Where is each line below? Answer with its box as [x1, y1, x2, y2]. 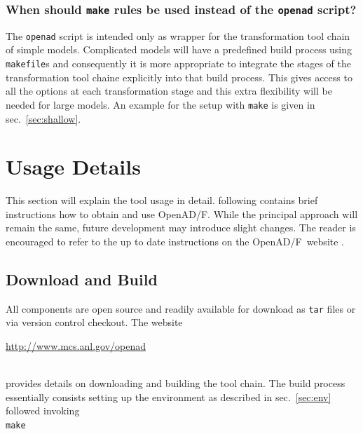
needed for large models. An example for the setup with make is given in [6, 97, 315, 111]
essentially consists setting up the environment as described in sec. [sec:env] [6, 389, 331, 404]
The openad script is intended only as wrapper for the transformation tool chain [6, 28, 350, 43]
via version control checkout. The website [6, 315, 183, 330]
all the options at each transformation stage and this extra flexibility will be [6, 83, 332, 98]
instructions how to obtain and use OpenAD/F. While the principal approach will [6, 206, 358, 221]
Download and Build [6, 269, 158, 290]
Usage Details [6, 152, 141, 181]
